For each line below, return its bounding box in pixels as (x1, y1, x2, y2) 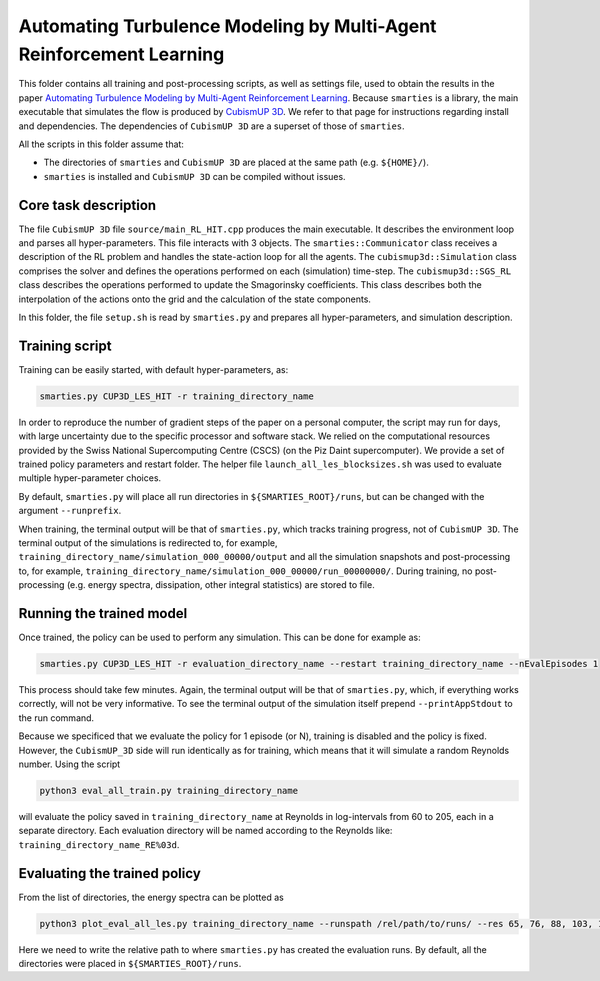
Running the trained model (18, 605, 188, 622)
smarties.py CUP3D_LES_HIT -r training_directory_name (39, 390, 314, 402)
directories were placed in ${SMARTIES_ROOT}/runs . (18, 957, 242, 969)
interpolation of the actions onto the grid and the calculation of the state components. (18, 293, 372, 305)
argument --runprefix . (18, 505, 122, 517)
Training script (18, 337, 112, 354)
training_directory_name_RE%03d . (18, 838, 180, 850)
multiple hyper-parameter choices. (18, 472, 162, 484)
